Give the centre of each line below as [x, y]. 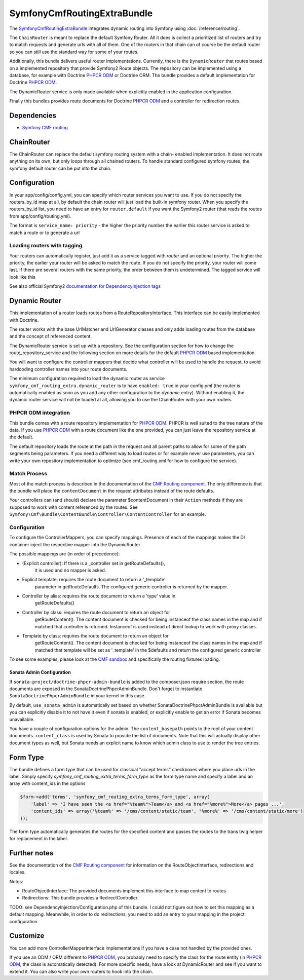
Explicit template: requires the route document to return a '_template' [94, 580]
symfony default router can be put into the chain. [60, 168]
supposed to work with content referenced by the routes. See [73, 507]
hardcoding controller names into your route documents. [68, 369]
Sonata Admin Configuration [40, 672]
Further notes [31, 853]
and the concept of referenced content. [51, 336]
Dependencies [33, 115]
